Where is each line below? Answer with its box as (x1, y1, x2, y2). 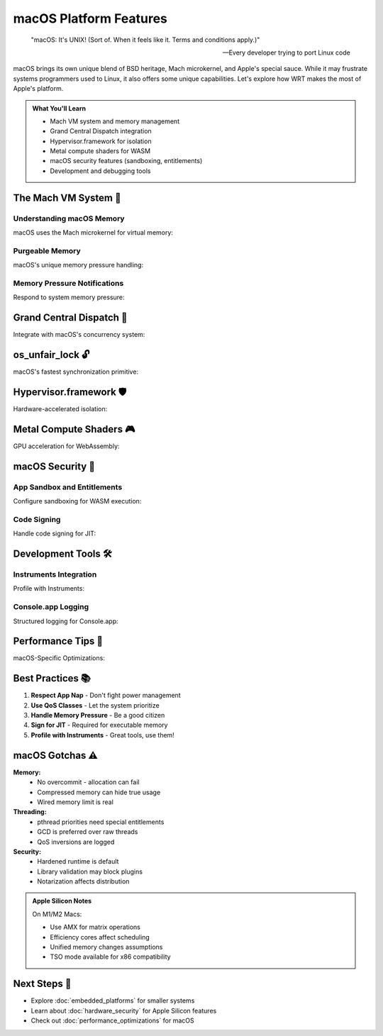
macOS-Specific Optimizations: (13, 654, 106, 662)
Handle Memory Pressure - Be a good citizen (30, 711, 165, 720)
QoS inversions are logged (37, 837, 115, 846)
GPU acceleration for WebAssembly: (13, 442, 120, 450)
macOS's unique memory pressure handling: (13, 261, 144, 269)
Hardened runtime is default (37, 857, 119, 866)
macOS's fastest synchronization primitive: (13, 367, 138, 376)
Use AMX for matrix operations (50, 923, 141, 932)
